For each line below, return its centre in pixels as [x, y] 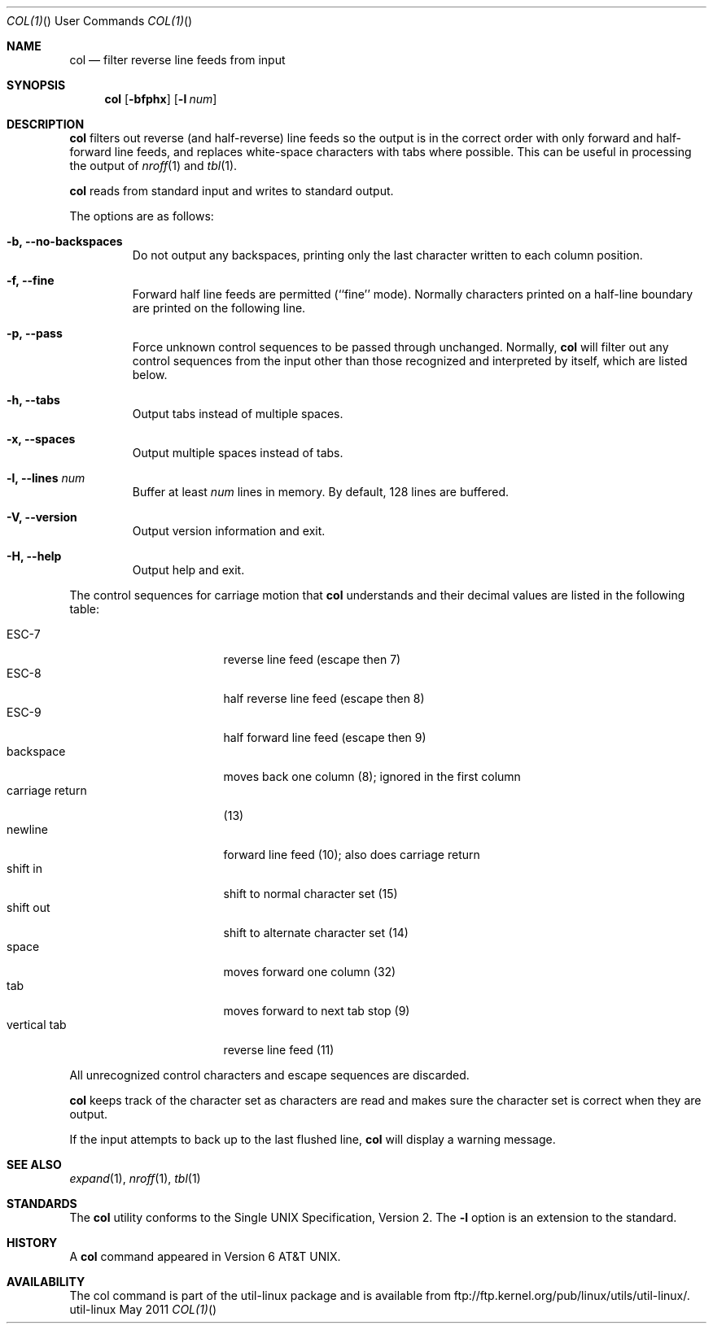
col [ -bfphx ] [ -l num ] [161, 99]
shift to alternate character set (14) [316, 933]
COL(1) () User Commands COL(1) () [100, 21]
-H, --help [34, 556]
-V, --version [42, 517]
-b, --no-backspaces [65, 241]
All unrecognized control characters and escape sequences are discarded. [269, 1075]
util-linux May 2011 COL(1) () [143, 1309]
